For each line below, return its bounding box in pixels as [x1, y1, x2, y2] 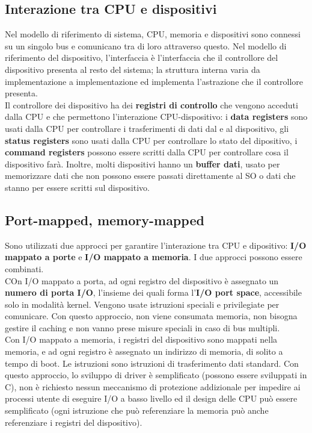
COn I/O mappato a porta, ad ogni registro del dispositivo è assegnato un [5, 274, 279, 287]
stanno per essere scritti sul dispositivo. [5, 181, 150, 193]
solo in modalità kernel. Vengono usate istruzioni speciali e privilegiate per [5, 297, 280, 310]
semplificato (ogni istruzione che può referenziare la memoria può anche [5, 404, 269, 417]
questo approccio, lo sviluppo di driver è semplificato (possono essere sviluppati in [5, 369, 307, 381]
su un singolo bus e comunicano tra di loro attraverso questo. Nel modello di [5, 39, 287, 52]
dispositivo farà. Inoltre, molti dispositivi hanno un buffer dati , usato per [5, 157, 280, 170]
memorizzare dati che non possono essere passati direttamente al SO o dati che [5, 169, 296, 182]
